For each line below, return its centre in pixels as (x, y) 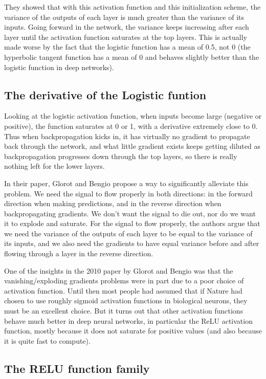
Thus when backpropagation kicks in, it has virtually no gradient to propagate (127, 136)
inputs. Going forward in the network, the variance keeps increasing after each (127, 27)
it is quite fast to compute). (47, 340)
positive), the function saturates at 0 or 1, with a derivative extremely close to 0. (131, 126)
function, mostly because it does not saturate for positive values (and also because (133, 331)
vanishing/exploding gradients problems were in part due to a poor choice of (124, 281)
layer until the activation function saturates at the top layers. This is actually (126, 37)
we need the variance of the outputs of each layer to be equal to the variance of (128, 233)
